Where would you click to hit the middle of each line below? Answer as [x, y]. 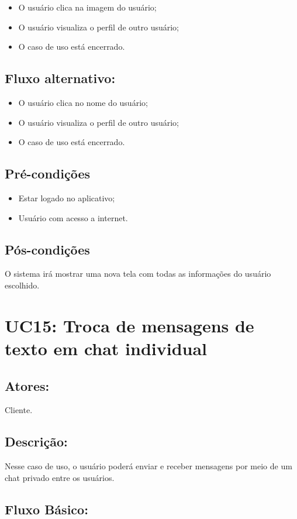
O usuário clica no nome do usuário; [83, 102]
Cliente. [19, 410]
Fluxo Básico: [46, 509]
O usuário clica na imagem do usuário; [87, 7]
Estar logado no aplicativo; [67, 197]
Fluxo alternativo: [60, 78]
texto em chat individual [106, 348]
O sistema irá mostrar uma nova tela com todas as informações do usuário [138, 274]
